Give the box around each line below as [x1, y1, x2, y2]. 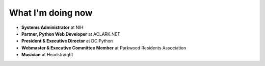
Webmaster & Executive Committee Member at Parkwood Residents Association [21, 44, 186, 51]
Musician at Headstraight [21, 52, 73, 58]
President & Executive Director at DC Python [21, 38, 113, 44]
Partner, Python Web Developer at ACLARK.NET [21, 31, 120, 37]
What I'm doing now [9, 7, 93, 18]
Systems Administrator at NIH [21, 24, 83, 30]
